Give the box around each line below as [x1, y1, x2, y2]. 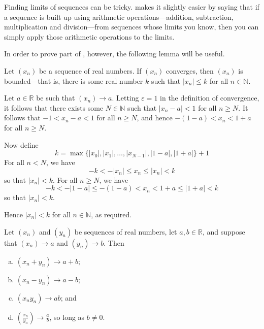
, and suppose [202, 226, 245, 237]
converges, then [166, 65, 214, 76]
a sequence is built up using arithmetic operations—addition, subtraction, [4, 11, 234, 22]
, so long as [49, 311, 85, 322]
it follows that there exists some [4, 102, 104, 113]
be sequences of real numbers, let [74, 226, 177, 237]
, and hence [137, 112, 173, 123]
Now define [4, 139, 39, 150]
